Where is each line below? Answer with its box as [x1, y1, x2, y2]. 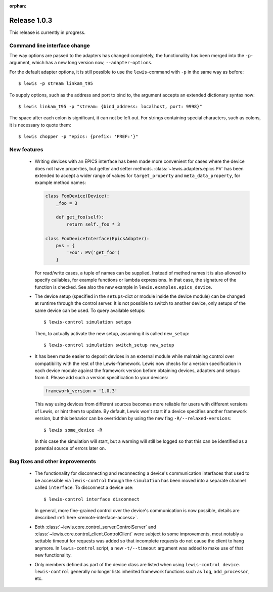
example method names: [34, 179, 86, 186]
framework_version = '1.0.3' [45, 388, 118, 394]
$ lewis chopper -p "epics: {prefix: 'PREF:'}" [18, 134, 139, 140]
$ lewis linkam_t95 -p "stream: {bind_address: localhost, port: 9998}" [18, 104, 202, 109]
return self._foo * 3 [66, 221, 120, 227]
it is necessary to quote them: [9, 122, 72, 128]
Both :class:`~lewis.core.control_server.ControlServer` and [34, 524, 156, 530]
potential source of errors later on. [34, 445, 106, 451]
